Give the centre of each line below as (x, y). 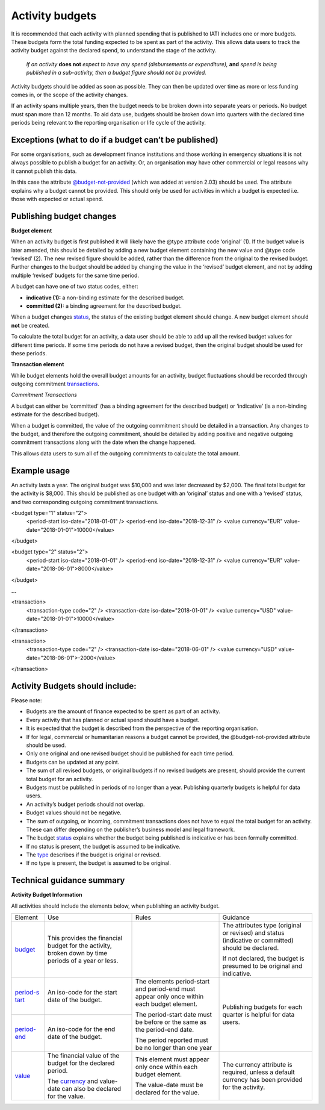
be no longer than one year (174, 1048)
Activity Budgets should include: (74, 686)
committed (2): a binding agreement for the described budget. (104, 306)
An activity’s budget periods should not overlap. (85, 804)
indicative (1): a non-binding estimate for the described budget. (105, 298)
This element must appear (172, 1059)
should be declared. (251, 948)
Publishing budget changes (64, 216)
